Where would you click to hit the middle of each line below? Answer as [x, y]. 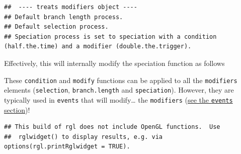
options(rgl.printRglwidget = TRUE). [67, 147]
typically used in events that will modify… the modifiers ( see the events [118, 99]
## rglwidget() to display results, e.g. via [83, 137]
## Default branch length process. [64, 17]
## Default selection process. [56, 27]
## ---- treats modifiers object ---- [71, 7]
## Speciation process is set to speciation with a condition [110, 36]
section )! [17, 109]
